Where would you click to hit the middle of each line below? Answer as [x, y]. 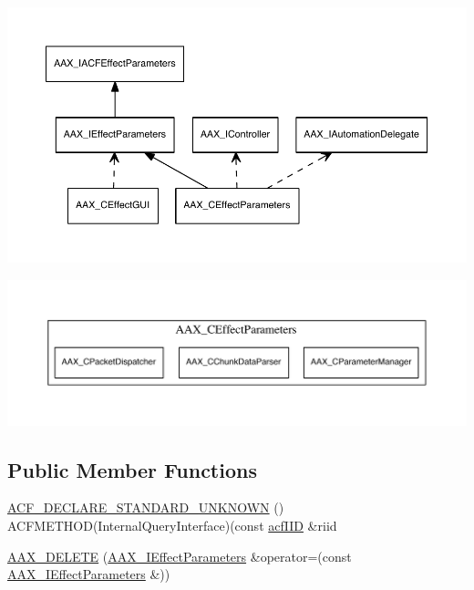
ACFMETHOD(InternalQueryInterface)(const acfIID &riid [172, 526]
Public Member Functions [132, 469]
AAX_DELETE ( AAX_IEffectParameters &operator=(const [180, 556]
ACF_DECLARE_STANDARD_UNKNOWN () [146, 507]
